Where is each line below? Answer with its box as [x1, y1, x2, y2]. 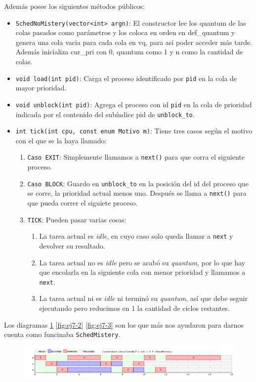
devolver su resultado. [39, 240, 105, 251]
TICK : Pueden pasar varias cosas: [27, 214, 127, 224]
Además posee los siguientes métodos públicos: [4, 1, 145, 11]
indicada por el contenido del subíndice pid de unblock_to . [15, 109, 195, 119]
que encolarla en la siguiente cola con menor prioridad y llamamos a [39, 267, 246, 277]
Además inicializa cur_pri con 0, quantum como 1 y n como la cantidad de [15, 46, 243, 57]
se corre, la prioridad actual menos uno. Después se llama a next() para [27, 188, 247, 198]
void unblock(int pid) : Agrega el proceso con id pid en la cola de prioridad [15, 99, 252, 109]
